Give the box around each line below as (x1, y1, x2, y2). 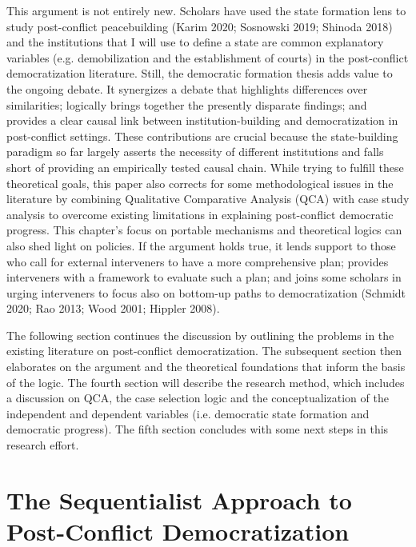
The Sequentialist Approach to (6, 483, 352, 516)
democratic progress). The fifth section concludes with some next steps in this (6, 421, 389, 437)
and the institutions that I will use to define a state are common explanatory (6, 34, 384, 50)
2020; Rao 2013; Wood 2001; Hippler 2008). (6, 300, 220, 317)
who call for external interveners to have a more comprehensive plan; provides (6, 253, 389, 270)
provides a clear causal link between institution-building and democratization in (6, 112, 398, 129)
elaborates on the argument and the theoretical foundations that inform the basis (6, 358, 406, 375)
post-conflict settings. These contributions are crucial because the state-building (6, 127, 398, 144)
